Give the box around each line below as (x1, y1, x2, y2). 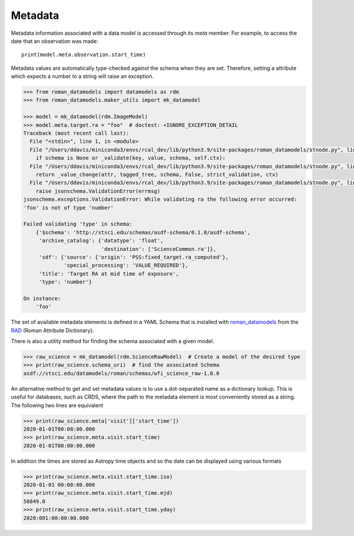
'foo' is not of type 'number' (23, 204, 114, 211)
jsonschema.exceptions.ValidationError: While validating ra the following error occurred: (23, 196, 297, 203)
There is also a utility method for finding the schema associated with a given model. (11, 338, 215, 345)
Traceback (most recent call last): (23, 130, 130, 137)
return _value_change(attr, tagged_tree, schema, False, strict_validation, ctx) (35, 171, 278, 178)
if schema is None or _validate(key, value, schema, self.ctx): (35, 155, 226, 162)
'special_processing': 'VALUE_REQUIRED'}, (64, 262, 189, 269)
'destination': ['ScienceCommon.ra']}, (101, 246, 217, 252)
